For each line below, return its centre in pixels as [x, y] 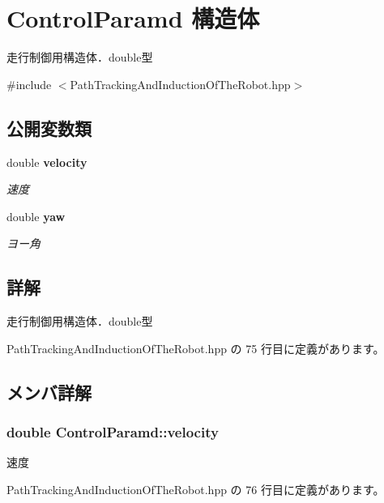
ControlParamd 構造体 [133, 18]
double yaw [36, 216]
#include [29, 84]
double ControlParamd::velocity [113, 431]
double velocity [47, 162]
